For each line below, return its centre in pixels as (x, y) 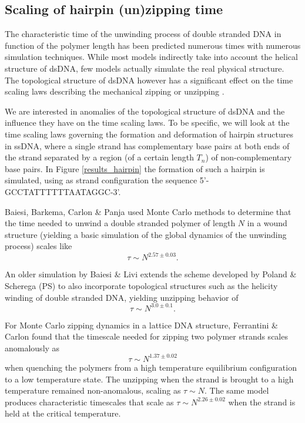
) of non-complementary (249, 157)
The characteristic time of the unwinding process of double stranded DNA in (143, 34)
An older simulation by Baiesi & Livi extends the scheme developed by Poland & (151, 274)
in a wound (267, 223)
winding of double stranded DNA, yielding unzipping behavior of (122, 297)
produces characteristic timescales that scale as (89, 402)
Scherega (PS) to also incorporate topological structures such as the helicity (141, 285)
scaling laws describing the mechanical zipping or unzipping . (115, 91)
